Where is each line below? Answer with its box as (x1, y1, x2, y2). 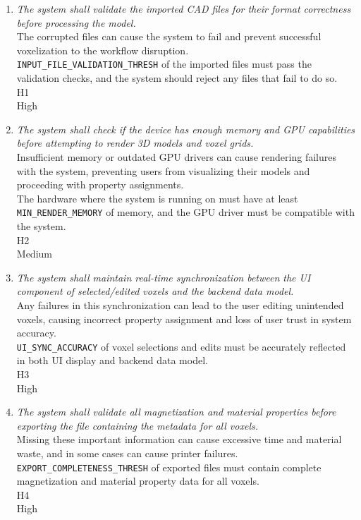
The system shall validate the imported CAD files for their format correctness (16, 1, 351, 16)
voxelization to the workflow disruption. (16, 42, 189, 57)
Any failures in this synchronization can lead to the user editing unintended (16, 298, 344, 312)
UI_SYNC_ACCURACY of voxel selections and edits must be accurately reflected (16, 339, 346, 353)
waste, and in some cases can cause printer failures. (16, 446, 238, 460)
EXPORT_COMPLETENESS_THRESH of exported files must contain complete (16, 459, 322, 474)
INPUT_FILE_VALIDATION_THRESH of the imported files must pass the (16, 56, 312, 71)
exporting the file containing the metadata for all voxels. (16, 418, 258, 433)
